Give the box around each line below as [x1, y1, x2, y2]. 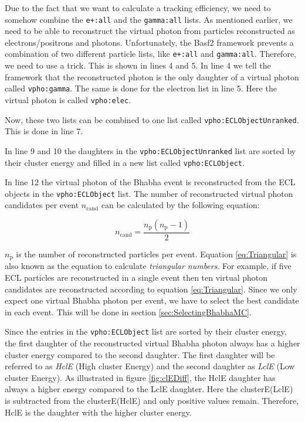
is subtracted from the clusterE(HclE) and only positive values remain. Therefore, [5, 394, 299, 407]
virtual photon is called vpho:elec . [5, 93, 131, 105]
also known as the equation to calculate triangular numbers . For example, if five [5, 260, 292, 272]
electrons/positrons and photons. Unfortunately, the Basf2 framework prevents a [5, 36, 294, 48]
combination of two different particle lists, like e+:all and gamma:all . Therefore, [5, 47, 296, 60]
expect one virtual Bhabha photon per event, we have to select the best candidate [5, 294, 299, 307]
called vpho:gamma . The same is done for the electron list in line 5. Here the [5, 82, 277, 94]
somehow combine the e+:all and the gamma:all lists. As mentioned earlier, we [5, 13, 293, 25]
